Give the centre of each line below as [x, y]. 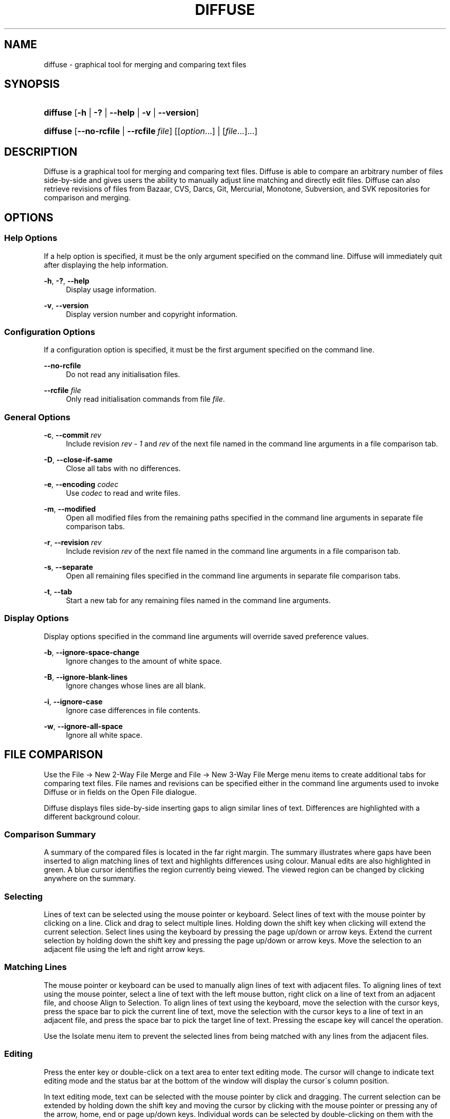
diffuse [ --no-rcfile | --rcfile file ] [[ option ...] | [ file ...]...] [151, 131]
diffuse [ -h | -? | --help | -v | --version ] [121, 113]
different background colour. [92, 816]
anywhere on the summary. [90, 879]
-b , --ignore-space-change [92, 652]
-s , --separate [69, 567]
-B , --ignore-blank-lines [86, 677]
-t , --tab [58, 592]
